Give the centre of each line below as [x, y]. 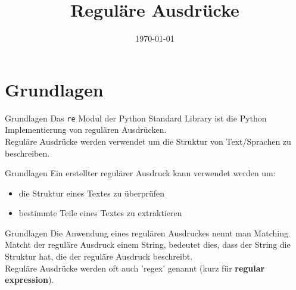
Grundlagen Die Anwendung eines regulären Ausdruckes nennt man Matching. [148, 233]
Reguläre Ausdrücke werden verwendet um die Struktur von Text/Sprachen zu [148, 141]
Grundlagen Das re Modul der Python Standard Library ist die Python [136, 118]
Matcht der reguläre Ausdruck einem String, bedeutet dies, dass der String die [148, 244]
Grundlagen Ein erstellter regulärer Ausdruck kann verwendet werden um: [140, 173]
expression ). [29, 280]
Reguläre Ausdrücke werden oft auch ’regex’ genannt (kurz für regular [135, 268]
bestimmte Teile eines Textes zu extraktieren [100, 213]
